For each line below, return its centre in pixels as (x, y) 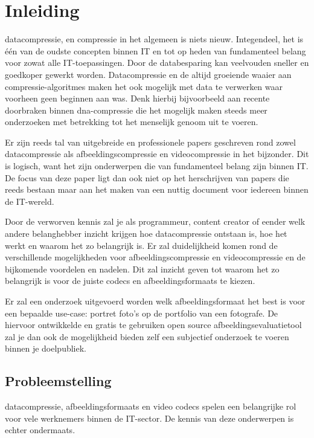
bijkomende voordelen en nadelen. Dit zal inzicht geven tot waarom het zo (142, 269)
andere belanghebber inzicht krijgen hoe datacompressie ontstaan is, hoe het (146, 233)
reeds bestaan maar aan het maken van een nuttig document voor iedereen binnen (157, 189)
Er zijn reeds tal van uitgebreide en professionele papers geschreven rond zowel (150, 142)
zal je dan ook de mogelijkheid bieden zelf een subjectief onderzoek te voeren (147, 336)
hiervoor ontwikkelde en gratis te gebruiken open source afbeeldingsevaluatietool (153, 325)
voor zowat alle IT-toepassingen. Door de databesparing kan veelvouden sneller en (157, 63)
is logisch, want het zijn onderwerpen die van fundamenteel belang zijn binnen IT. (157, 166)
